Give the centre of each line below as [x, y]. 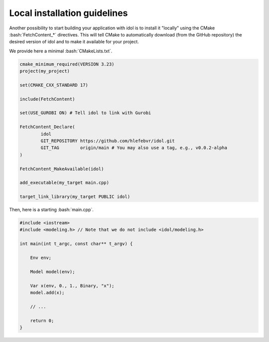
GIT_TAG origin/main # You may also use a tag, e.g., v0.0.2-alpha [134, 148]
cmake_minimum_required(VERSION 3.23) [67, 64]
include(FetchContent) [47, 99]
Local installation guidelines [68, 13]
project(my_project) [45, 71]
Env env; [41, 258]
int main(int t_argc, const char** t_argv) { [76, 244]
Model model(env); [53, 271]
